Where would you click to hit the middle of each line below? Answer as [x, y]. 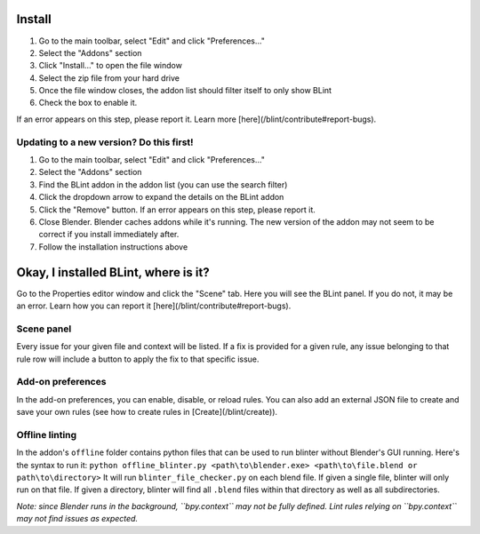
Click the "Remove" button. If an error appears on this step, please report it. [177, 210]
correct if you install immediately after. [109, 235]
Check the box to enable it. [88, 103]
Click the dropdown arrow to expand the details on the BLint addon [161, 197]
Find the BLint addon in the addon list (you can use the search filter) [163, 184]
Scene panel [44, 329]
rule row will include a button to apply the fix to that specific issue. [138, 359]
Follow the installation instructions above [113, 247]
